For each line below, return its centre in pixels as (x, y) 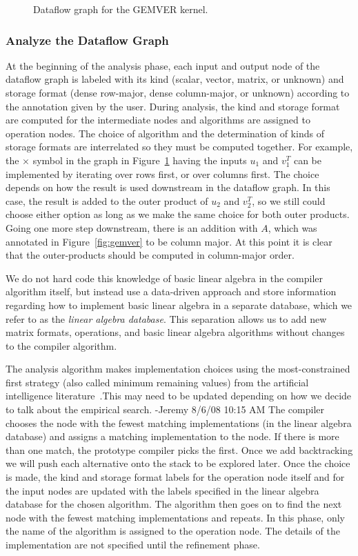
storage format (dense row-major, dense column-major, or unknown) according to (178, 92)
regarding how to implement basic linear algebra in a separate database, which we (179, 305)
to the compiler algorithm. (61, 345)
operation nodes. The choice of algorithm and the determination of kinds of (165, 133)
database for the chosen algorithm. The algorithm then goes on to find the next (174, 504)
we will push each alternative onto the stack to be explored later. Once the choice (178, 463)
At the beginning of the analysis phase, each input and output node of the (163, 65)
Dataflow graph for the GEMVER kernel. (121, 9)
